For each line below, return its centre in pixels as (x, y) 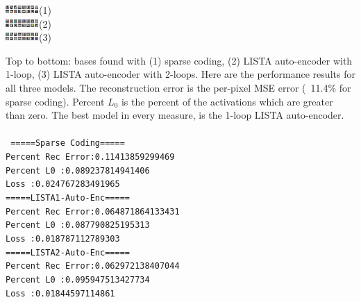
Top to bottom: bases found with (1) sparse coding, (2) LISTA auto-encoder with (179, 60)
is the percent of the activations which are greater (227, 101)
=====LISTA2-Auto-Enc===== (68, 252)
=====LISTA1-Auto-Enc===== (68, 198)
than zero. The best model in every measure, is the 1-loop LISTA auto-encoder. (175, 115)
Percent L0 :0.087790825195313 (78, 225)
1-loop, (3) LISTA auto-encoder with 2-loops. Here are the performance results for (180, 74)
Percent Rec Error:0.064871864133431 (93, 211)
